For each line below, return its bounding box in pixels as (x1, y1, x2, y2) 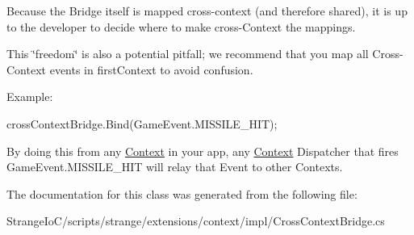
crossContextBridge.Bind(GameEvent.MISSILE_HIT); (6, 115, 278, 132)
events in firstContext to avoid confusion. (49, 61, 253, 78)
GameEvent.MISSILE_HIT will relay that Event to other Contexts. (6, 158, 343, 175)
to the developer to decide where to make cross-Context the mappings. (6, 18, 356, 35)
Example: (6, 88, 53, 105)
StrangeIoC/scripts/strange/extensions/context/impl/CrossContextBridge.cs (6, 212, 385, 229)
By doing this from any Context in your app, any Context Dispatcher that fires (6, 142, 399, 159)
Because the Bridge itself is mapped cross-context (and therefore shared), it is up (6, 2, 408, 19)
